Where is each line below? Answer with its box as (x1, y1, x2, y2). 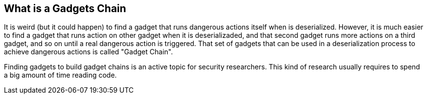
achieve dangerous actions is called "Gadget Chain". (4, 48, 173, 56)
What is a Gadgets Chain (4, 2, 127, 15)
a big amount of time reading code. (4, 71, 117, 80)
